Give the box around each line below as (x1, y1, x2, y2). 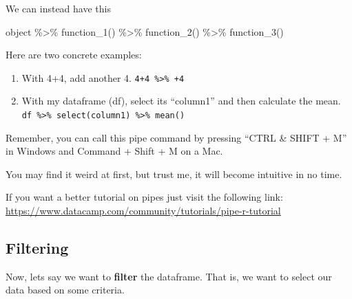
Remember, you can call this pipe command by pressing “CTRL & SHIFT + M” (6, 130, 347, 144)
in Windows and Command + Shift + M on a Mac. (6, 144, 223, 158)
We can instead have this (6, 1, 111, 15)
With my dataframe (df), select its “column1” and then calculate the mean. (21, 93, 341, 108)
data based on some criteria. (6, 283, 125, 297)
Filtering (6, 237, 69, 258)
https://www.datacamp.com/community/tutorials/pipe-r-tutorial (6, 203, 281, 218)
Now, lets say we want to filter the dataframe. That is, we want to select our (6, 269, 332, 283)
